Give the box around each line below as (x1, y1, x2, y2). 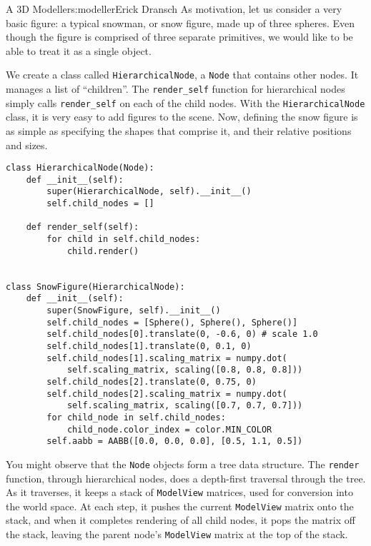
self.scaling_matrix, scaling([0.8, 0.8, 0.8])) (66, 365, 303, 375)
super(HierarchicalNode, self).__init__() (46, 186, 252, 197)
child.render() (66, 246, 139, 256)
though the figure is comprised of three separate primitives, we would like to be (6, 29, 353, 44)
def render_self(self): (26, 222, 139, 233)
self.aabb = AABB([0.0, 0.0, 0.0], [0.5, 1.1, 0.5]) (46, 436, 303, 447)
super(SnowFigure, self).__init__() (46, 305, 221, 315)
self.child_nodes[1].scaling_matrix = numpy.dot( (46, 353, 287, 363)
